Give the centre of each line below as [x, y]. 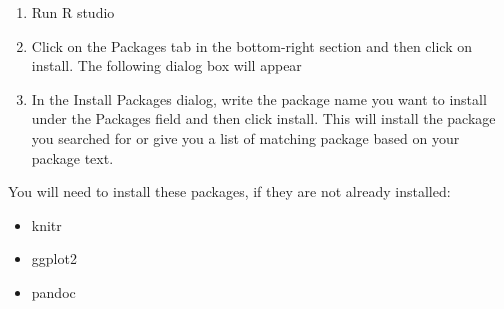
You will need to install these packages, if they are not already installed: [229, 191]
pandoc [53, 291]
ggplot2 [54, 258]
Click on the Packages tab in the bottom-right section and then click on [251, 45]
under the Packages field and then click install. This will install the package [263, 118]
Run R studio [73, 12]
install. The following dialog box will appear [166, 65]
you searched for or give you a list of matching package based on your [245, 137]
